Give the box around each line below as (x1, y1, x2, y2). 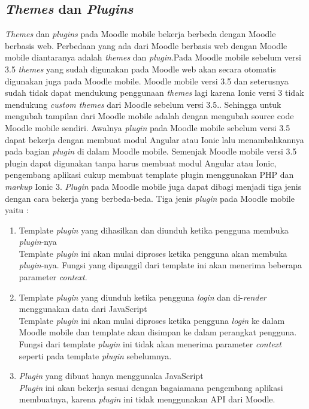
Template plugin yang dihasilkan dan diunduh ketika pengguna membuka (19, 223, 289, 236)
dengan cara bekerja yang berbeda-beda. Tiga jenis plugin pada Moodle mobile (5, 192, 295, 204)
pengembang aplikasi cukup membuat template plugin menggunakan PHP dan (5, 168, 294, 181)
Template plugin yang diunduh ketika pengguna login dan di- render (19, 290, 266, 303)
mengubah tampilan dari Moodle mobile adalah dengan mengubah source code (5, 110, 294, 122)
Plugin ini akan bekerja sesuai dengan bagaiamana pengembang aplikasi (19, 381, 283, 393)
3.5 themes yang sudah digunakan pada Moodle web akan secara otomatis (5, 62, 276, 75)
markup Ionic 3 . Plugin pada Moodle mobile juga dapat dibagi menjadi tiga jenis (5, 180, 302, 192)
